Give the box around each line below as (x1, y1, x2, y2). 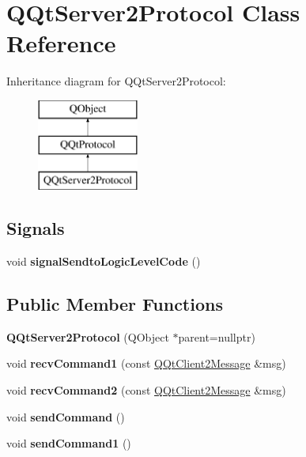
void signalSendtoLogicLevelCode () (6, 253, 201, 270)
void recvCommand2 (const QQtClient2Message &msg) (6, 382, 286, 398)
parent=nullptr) (178, 328, 255, 345)
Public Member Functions (6, 292, 223, 316)
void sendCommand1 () (6, 435, 131, 451)
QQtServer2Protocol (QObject (6, 328, 169, 345)
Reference (6, 27, 116, 59)
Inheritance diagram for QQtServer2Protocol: (6, 73, 226, 89)
